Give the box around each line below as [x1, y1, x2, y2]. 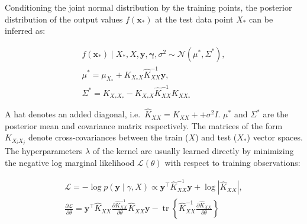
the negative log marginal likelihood [5, 156, 135, 168]
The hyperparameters [5, 145, 83, 157]
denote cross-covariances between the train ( [28, 131, 189, 143]
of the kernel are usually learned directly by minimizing [92, 145, 294, 157]
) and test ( [195, 131, 237, 143]
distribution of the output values [5, 12, 123, 25]
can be [249, 12, 273, 25]
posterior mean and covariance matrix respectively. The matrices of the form [5, 119, 283, 132]
